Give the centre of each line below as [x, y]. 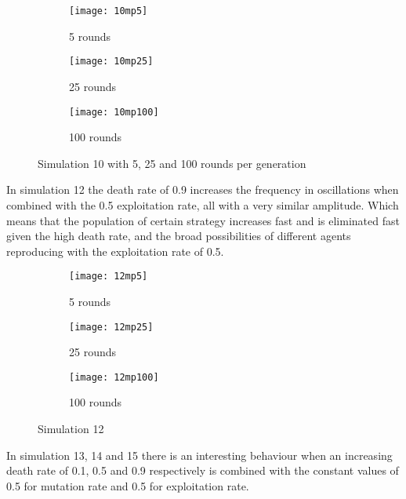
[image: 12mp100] [114, 377]
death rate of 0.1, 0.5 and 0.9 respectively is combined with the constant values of [203, 470]
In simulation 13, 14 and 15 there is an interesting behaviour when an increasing [199, 455]
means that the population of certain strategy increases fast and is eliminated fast [203, 220]
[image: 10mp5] [109, 11]
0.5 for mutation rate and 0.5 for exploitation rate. [128, 485]
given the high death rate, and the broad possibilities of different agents [179, 236]
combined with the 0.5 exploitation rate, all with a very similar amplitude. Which [203, 204]
